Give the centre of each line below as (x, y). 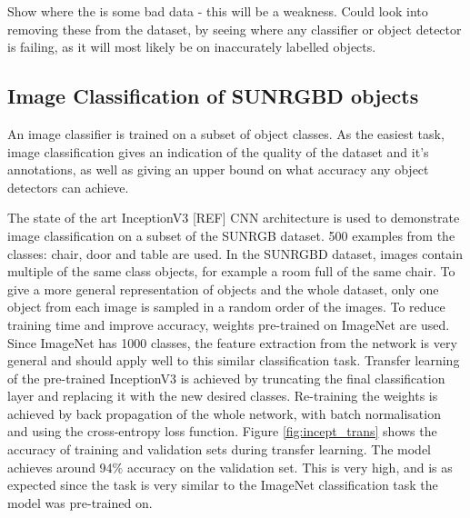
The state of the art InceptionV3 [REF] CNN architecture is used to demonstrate (234, 218)
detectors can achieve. (68, 187)
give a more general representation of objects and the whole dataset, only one (223, 289)
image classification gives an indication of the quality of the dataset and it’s (218, 151)
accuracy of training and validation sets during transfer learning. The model (220, 449)
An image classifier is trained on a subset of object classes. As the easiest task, (226, 133)
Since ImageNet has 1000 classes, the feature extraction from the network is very (232, 342)
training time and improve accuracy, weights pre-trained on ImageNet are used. (229, 324)
